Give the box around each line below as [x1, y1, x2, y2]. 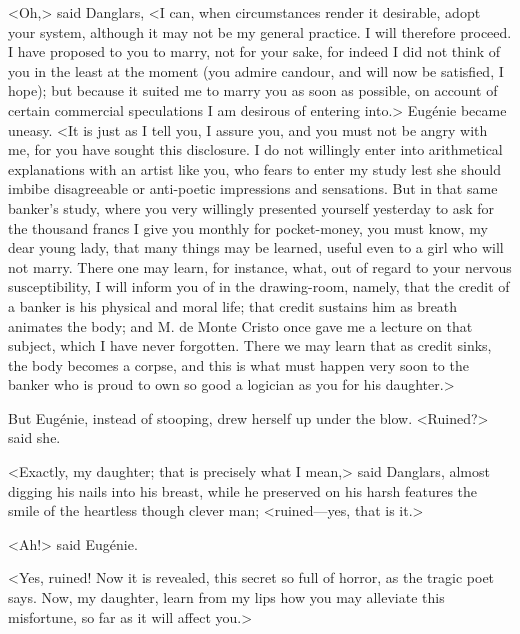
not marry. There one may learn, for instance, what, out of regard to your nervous [8, 256, 512, 277]
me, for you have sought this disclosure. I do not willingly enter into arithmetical [8, 139, 503, 160]
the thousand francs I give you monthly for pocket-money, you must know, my [8, 217, 488, 238]
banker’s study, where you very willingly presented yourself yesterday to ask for [8, 197, 495, 218]
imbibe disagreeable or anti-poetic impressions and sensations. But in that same [8, 178, 498, 199]
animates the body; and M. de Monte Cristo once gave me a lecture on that [8, 315, 473, 336]
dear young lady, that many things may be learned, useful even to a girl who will [8, 237, 504, 258]
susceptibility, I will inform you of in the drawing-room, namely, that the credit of [8, 276, 510, 297]
